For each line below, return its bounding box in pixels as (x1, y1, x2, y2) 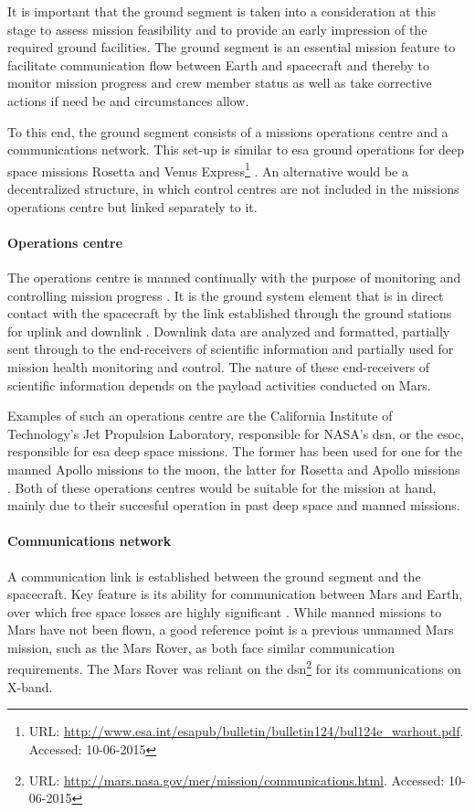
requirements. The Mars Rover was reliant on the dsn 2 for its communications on (7, 657, 461, 678)
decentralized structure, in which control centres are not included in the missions (7, 179, 459, 198)
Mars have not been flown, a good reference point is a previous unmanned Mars (7, 620, 454, 639)
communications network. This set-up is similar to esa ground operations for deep (7, 140, 465, 159)
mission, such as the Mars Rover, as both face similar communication (7, 637, 395, 657)
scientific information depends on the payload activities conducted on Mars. (7, 375, 431, 394)
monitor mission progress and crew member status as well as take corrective (7, 73, 432, 92)
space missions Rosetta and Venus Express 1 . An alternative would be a (7, 158, 408, 180)
